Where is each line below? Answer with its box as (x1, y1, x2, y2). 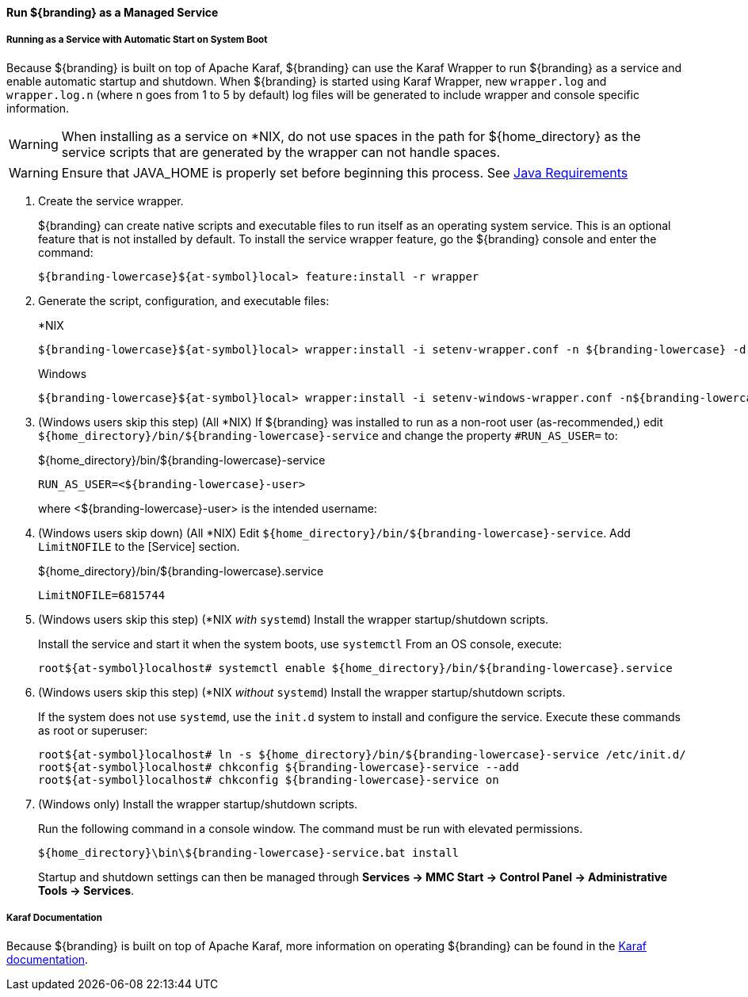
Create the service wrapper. (38, 193, 184, 208)
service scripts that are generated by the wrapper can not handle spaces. (61, 143, 501, 160)
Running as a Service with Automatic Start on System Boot (6, 34, 268, 46)
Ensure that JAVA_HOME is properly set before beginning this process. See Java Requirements (61, 164, 628, 181)
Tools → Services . (38, 883, 135, 897)
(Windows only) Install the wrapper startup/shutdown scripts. (38, 796, 358, 811)
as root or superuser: (38, 723, 147, 737)
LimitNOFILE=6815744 (38, 588, 166, 602)
